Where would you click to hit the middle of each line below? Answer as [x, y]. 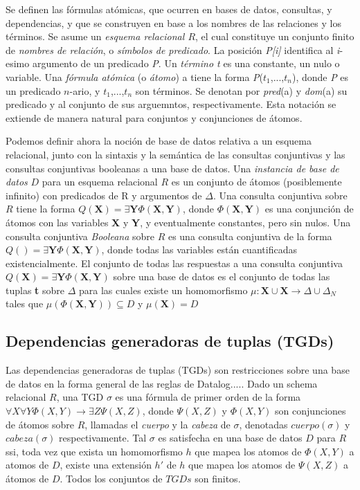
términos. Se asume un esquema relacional [95, 36]
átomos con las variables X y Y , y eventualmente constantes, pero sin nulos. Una [178, 222]
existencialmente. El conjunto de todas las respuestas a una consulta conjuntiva [174, 263]
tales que [25, 303]
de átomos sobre [40, 424]
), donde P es [320, 76]
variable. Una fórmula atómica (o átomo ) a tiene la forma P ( [134, 76]
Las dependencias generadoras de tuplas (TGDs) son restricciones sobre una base [178, 370]
